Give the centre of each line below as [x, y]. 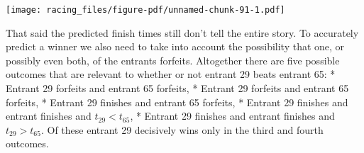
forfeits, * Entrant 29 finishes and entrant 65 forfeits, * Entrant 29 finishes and [177, 102]
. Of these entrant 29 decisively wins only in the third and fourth [182, 129]
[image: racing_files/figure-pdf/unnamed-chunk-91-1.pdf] [145, 10]
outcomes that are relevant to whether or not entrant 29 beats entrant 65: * [171, 74]
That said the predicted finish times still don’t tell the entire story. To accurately [182, 32]
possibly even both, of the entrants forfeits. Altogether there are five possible [173, 60]
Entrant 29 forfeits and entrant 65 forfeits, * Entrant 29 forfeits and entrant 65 [177, 88]
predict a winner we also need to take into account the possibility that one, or [175, 46]
